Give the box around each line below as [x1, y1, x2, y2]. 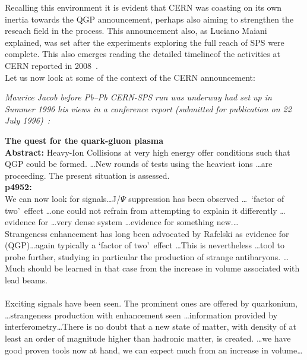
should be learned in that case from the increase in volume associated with [27, 262, 300, 274]
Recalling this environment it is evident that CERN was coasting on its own [5, 1, 282, 13]
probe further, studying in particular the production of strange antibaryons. [5, 250, 281, 263]
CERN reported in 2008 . [5, 59, 98, 71]
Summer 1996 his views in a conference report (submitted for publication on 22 [5, 102, 292, 115]
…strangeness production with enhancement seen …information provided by [5, 308, 278, 321]
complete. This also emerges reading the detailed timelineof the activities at [5, 48, 280, 60]
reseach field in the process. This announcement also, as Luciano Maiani [5, 24, 267, 37]
